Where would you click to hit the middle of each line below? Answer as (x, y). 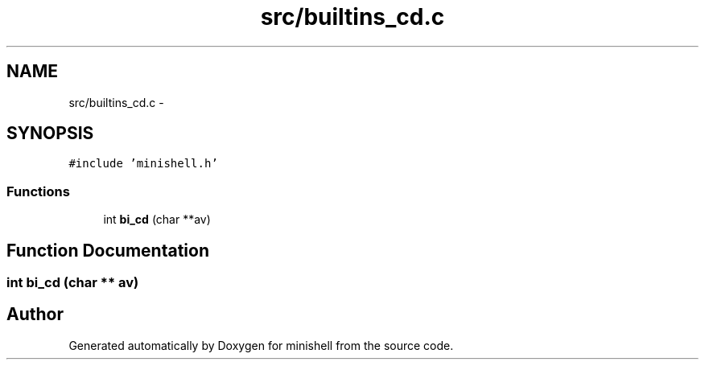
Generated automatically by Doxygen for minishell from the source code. (261, 345)
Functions (38, 191)
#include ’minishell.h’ (143, 164)
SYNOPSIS (50, 134)
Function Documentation (108, 250)
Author (35, 315)
